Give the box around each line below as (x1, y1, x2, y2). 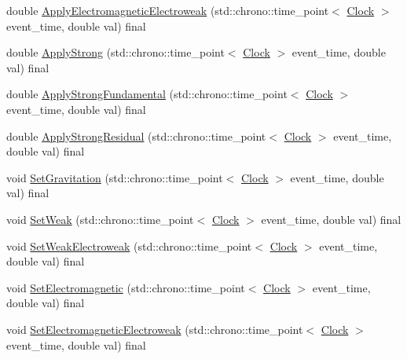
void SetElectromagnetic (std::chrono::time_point (6, 279, 245, 295)
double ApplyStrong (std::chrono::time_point (6, 44, 225, 60)
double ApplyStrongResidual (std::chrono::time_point (6, 127, 266, 144)
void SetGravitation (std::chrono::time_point (6, 169, 223, 185)
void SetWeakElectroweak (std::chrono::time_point (6, 237, 252, 254)
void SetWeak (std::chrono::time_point (6, 211, 194, 227)
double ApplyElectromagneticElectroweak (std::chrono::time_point (6, 2, 329, 18)
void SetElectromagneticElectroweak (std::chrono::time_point (6, 321, 303, 337)
